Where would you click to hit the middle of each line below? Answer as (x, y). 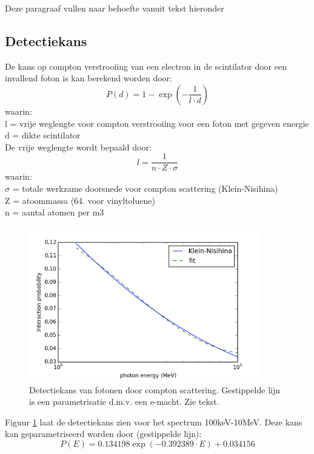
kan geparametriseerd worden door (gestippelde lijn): (103, 434)
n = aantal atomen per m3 (55, 212)
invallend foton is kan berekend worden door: (89, 78)
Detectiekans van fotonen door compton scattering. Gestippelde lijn (155, 389)
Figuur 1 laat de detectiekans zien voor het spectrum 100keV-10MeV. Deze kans (154, 422)
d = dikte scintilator (43, 135)
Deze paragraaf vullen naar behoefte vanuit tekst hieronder (115, 8)
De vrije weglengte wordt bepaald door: (78, 147)
